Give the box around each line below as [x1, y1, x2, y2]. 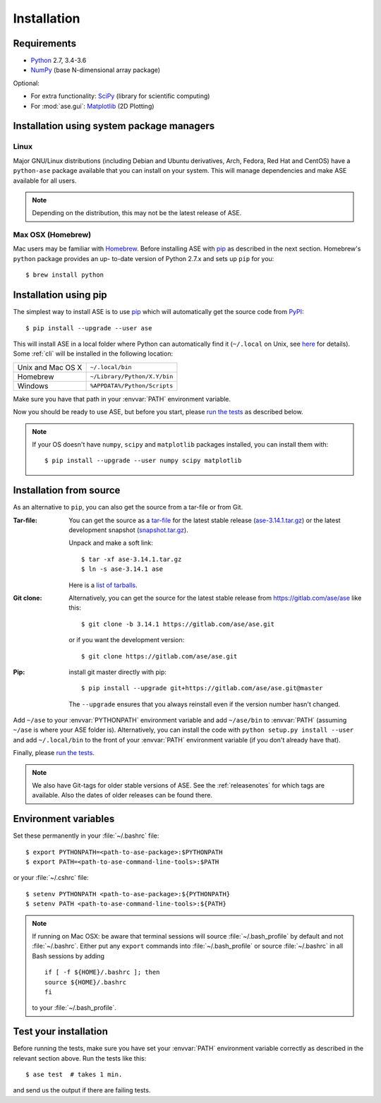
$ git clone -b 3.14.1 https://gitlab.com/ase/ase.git [81, 620, 275, 628]
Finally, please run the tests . [13, 749, 95, 757]
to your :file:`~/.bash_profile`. [32, 1003, 116, 1012]
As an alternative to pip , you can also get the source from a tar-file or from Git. [13, 503, 243, 512]
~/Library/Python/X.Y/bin [90, 373, 174, 380]
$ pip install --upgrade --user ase [25, 324, 152, 332]
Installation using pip [13, 289, 107, 301]
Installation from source [13, 484, 121, 497]
